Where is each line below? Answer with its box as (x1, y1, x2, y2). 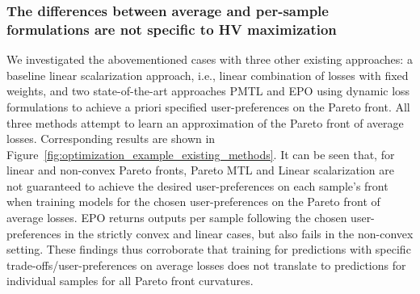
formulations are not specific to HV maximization (6, 19, 337, 39)
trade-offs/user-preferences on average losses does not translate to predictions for (6, 256, 406, 273)
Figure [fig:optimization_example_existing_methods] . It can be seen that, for (6, 145, 395, 162)
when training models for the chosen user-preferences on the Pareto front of (6, 193, 380, 210)
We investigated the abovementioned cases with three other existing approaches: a (6, 51, 413, 68)
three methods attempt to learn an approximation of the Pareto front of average (6, 114, 404, 131)
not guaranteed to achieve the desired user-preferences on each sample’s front (6, 177, 388, 194)
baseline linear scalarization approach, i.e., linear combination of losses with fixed (6, 66, 409, 83)
